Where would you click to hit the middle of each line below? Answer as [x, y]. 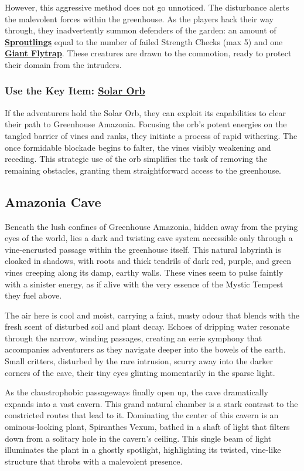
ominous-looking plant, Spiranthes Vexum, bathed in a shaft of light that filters [147, 427]
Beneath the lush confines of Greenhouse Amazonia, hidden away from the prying [151, 226]
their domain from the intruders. [63, 64]
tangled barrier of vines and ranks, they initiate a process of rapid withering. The [151, 135]
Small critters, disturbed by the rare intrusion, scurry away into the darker [139, 361]
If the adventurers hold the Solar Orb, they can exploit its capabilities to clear [145, 112]
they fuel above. [33, 295]
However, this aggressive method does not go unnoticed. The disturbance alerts [147, 7]
